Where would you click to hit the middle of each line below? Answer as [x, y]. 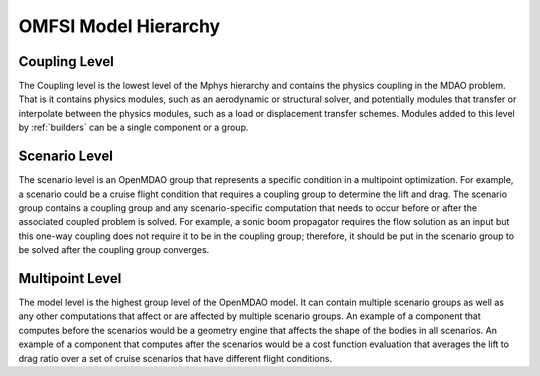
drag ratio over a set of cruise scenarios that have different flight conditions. [175, 358]
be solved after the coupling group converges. [114, 250]
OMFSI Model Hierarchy [119, 26]
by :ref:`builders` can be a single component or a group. [133, 127]
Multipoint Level [70, 278]
